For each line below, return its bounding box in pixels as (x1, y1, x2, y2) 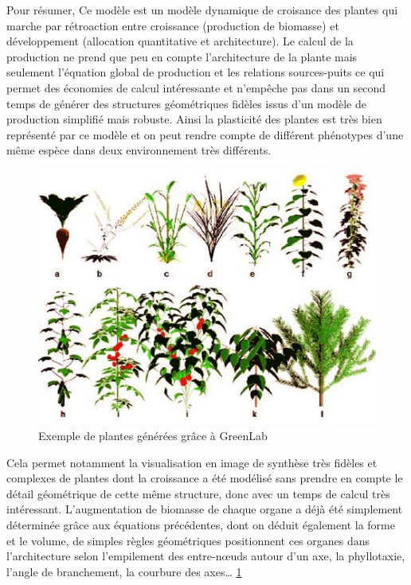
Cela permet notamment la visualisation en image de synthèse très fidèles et (6, 454, 378, 470)
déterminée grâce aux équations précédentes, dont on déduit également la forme (6, 517, 395, 533)
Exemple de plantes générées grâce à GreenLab (38, 427, 268, 444)
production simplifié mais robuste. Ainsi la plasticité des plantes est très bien (6, 111, 382, 127)
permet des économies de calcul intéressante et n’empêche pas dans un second (6, 79, 386, 96)
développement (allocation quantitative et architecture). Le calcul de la (6, 33, 354, 49)
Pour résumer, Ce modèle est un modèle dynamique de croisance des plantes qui (6, 2, 398, 18)
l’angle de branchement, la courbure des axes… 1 (6, 563, 242, 579)
